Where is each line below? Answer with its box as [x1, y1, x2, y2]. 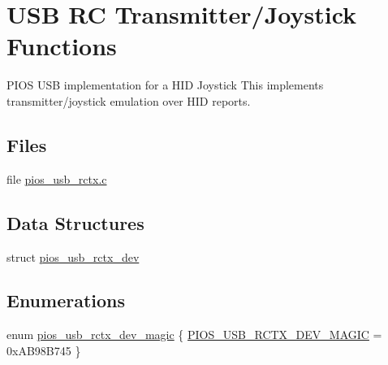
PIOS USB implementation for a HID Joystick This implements [6, 76, 324, 93]
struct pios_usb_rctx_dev [6, 248, 140, 265]
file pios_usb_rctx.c [6, 170, 107, 187]
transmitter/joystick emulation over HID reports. [6, 92, 251, 109]
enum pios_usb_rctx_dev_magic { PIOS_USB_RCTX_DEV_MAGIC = [6, 326, 382, 343]
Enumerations [6, 288, 126, 313]
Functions [6, 29, 117, 63]
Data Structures [6, 210, 144, 235]
